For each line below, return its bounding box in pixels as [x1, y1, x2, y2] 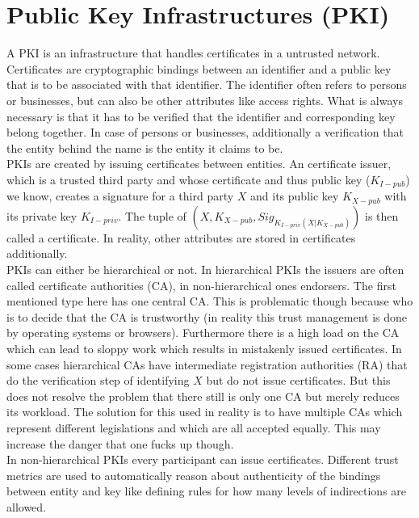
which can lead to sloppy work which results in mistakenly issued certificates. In [6, 339, 402, 356]
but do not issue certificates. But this [206, 372, 391, 389]
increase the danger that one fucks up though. [6, 435, 234, 452]
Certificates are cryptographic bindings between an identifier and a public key [6, 60, 392, 77]
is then [365, 207, 399, 224]
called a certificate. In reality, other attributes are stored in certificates [6, 229, 356, 246]
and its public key [250, 187, 339, 204]
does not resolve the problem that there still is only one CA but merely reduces [6, 387, 400, 404]
